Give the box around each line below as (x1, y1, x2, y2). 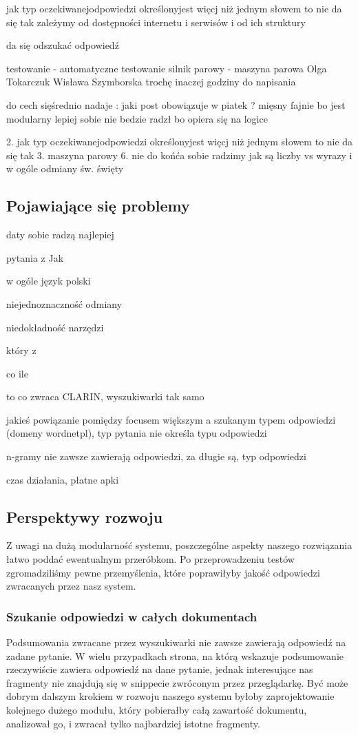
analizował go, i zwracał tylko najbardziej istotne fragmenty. (6, 716, 260, 730)
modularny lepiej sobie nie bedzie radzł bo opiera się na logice (6, 111, 268, 125)
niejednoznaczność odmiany (6, 296, 123, 311)
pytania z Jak (6, 250, 64, 265)
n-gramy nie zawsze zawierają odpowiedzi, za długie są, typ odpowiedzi (6, 449, 306, 464)
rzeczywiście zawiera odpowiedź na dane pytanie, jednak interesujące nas (6, 662, 313, 676)
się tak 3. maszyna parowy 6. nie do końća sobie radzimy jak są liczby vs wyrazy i (6, 147, 352, 162)
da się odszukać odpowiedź (6, 38, 119, 52)
